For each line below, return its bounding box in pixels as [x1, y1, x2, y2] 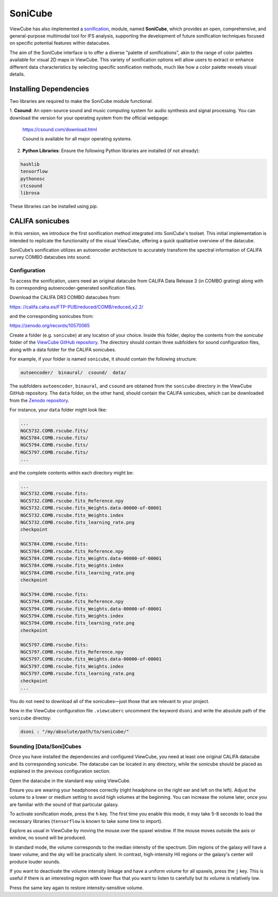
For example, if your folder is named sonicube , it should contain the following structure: [9, 356, 197, 362]
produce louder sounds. [9, 858, 61, 865]
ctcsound [20, 183, 43, 189]
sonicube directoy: [9, 715, 51, 721]
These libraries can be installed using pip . [9, 203, 98, 209]
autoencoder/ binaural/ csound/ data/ [20, 370, 127, 375]
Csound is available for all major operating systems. [22, 136, 132, 142]
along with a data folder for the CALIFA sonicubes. [9, 346, 116, 352]
